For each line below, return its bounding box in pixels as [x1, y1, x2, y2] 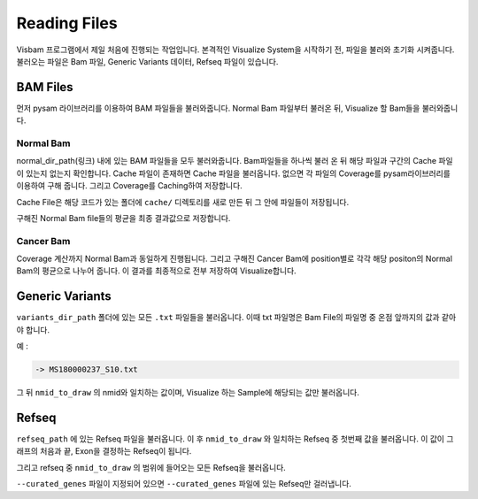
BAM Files [16, 80, 74, 95]
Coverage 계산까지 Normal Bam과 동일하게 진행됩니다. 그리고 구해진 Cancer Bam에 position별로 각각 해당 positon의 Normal [16, 253, 453, 265]
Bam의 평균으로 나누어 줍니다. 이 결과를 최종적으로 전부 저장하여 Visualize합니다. [16, 265, 297, 276]
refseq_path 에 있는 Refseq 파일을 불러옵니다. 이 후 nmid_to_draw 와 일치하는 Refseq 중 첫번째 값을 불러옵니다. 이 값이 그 [16, 434, 454, 444]
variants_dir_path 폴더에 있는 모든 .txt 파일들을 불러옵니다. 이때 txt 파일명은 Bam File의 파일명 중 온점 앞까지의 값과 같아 [16, 312, 457, 323]
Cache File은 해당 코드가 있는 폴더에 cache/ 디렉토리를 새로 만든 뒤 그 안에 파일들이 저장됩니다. [16, 196, 350, 207]
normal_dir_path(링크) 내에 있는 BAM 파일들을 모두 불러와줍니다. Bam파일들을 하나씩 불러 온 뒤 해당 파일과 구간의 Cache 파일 [16, 156, 453, 166]
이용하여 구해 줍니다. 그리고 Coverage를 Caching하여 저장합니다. [16, 180, 243, 191]
